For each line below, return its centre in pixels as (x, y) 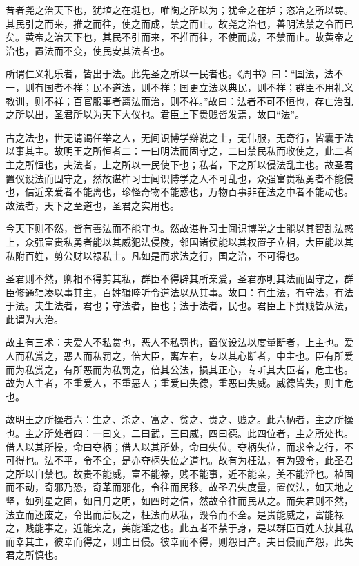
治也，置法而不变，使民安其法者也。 (88, 50)
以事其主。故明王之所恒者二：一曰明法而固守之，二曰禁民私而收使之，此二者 (179, 151)
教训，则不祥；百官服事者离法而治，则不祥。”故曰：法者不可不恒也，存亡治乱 (179, 100)
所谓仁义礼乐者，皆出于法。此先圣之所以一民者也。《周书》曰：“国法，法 (170, 74)
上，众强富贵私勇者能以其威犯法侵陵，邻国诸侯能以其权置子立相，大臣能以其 (179, 241)
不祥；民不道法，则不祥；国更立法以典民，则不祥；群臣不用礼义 (208, 87)
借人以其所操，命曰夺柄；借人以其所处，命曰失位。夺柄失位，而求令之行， (175, 446)
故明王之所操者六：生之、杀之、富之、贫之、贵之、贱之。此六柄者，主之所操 (179, 419)
